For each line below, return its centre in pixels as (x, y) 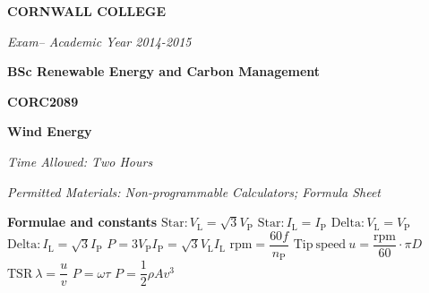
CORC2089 (43, 101)
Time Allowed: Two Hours (80, 161)
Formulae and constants (82, 222)
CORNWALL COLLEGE (87, 11)
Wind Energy (50, 131)
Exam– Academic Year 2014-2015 (99, 41)
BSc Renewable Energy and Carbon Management (164, 71)
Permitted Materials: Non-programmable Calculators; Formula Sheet (194, 191)
